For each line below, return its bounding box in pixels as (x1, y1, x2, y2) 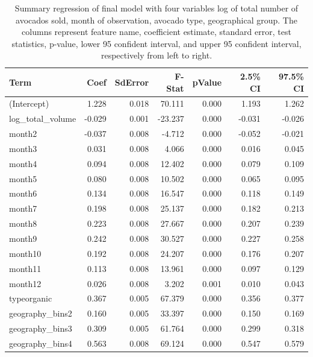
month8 (9, 217, 37, 230)
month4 (9, 157, 37, 169)
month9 (9, 232, 37, 244)
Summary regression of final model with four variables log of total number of (14, 2, 299, 14)
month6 (9, 187, 37, 200)
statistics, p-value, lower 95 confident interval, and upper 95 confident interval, (11, 37, 302, 49)
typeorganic (9, 292, 52, 305)
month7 (9, 202, 37, 215)
